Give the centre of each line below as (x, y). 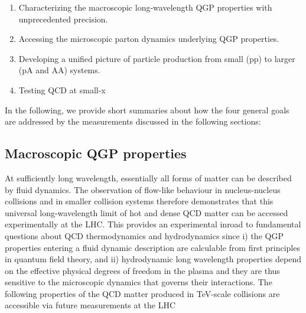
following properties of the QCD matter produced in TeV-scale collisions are (142, 293)
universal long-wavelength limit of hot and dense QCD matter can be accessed (147, 212)
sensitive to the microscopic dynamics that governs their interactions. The (139, 282)
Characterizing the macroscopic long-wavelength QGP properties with (145, 7)
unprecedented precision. (63, 19)
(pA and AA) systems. (59, 70)
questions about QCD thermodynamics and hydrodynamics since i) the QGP (144, 235)
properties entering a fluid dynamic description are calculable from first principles (152, 247)
